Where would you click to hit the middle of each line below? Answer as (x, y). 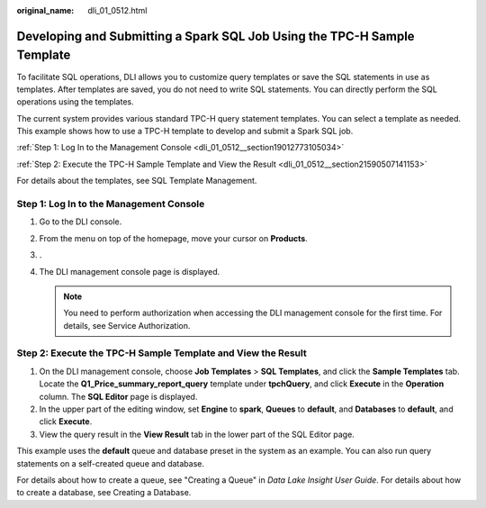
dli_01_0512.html (117, 10)
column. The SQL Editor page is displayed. (118, 396)
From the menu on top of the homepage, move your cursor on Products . (173, 238)
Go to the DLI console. (81, 222)
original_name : (45, 10)
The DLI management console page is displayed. (130, 271)
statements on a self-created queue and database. (110, 463)
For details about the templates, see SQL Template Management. (137, 181)
